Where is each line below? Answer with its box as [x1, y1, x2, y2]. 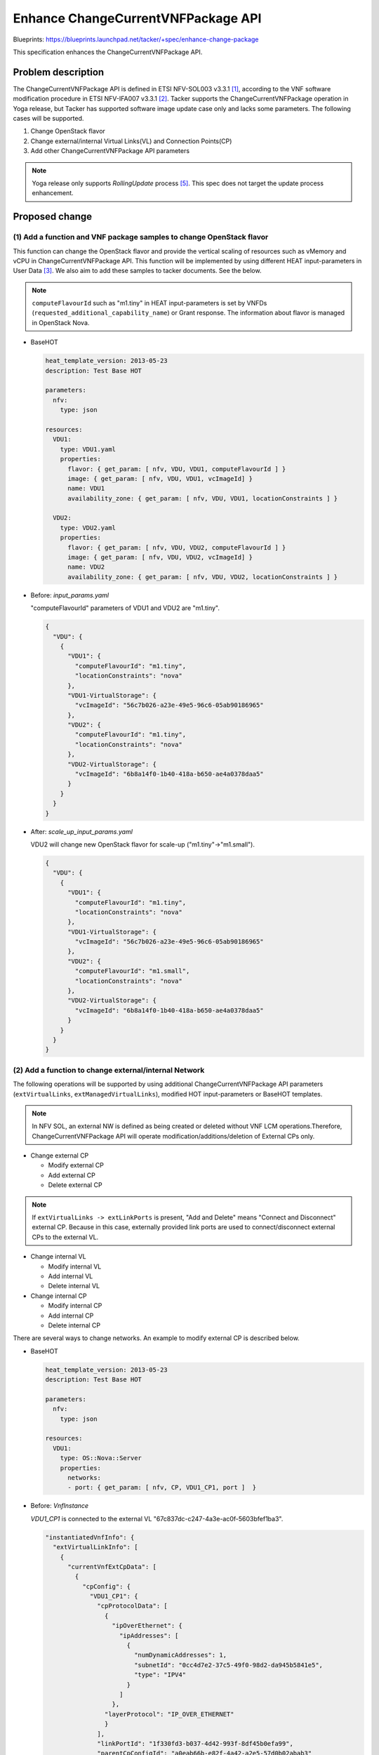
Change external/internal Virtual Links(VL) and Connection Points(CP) [30, 137, 232, 145]
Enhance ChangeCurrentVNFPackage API [13, 11, 262, 26]
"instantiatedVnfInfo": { [45, 1533, 135, 1541]
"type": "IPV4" [133, 1671, 186, 1679]
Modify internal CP [48, 1302, 102, 1310]
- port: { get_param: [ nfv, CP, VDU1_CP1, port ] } [67, 1483, 257, 1492]
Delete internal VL [48, 1282, 100, 1290]
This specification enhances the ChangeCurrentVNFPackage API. [13, 48, 203, 56]
